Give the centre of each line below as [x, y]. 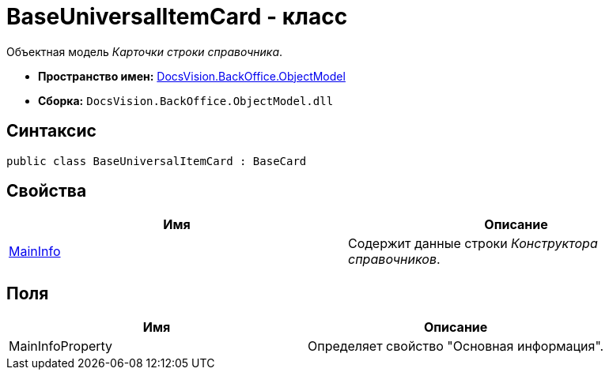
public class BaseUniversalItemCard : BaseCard [157, 161]
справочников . [394, 259]
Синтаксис [51, 131]
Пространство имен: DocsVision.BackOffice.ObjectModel [192, 76]
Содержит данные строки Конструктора [473, 244]
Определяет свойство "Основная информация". [456, 346]
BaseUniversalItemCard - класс [177, 17]
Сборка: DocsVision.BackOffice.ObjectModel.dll [186, 100]
